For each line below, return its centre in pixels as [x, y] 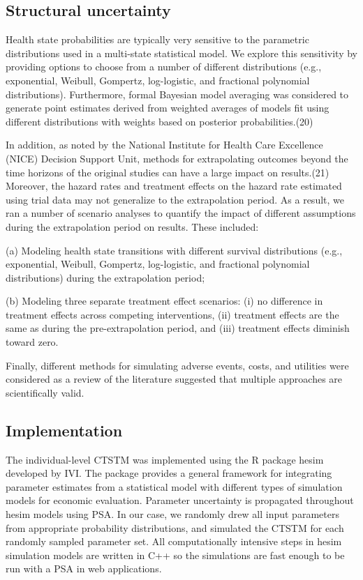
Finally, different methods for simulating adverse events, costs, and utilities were [177, 365]
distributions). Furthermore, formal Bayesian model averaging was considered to [177, 94]
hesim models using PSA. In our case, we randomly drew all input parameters [172, 514]
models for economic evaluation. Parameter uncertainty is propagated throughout [180, 500]
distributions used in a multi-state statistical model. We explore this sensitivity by [181, 53]
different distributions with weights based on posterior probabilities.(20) [160, 121]
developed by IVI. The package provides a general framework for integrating [169, 473]
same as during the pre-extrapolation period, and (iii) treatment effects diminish [178, 328]
